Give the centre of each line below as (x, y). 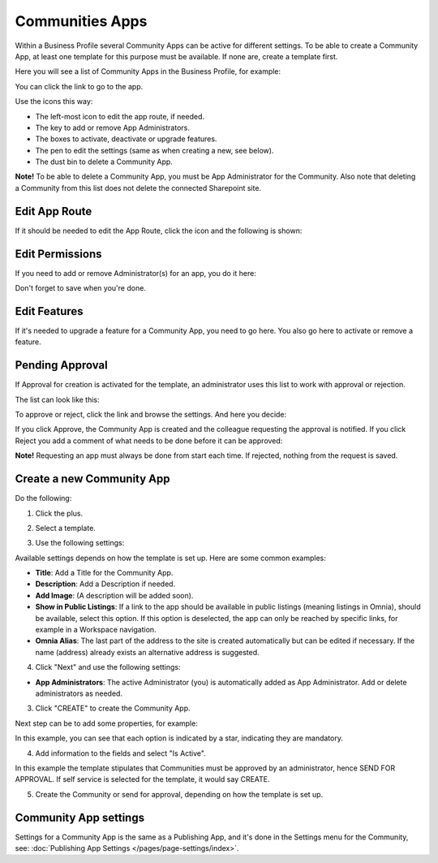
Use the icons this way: (54, 101)
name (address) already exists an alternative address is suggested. (147, 652)
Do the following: (43, 498)
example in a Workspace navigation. (96, 630)
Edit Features (49, 311)
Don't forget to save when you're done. (80, 288)
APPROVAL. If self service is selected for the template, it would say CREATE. (143, 779)
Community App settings (80, 817)
